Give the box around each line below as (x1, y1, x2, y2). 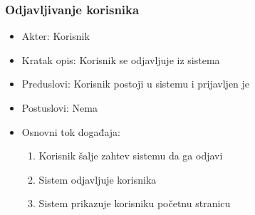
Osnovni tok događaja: (21, 124, 120, 139)
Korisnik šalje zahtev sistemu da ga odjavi (38, 148, 223, 163)
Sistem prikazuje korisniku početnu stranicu (38, 196, 231, 211)
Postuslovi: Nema (21, 100, 98, 115)
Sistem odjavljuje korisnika (38, 172, 157, 187)
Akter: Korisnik (21, 28, 90, 43)
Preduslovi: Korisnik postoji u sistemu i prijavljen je (21, 76, 250, 91)
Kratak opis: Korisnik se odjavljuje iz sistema (21, 52, 220, 67)
